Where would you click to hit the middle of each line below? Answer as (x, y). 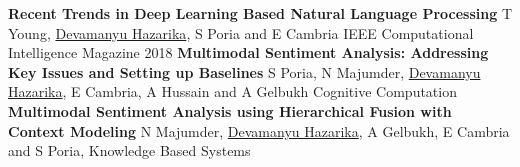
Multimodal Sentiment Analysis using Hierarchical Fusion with (230, 110)
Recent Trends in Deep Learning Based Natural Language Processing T (260, 13)
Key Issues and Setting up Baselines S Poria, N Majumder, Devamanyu (244, 71)
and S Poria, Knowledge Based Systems (129, 150)
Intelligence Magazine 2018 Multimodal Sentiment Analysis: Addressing (248, 52)
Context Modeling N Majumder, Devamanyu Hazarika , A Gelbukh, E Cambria (259, 130)
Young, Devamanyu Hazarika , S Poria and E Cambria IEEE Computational (241, 32)
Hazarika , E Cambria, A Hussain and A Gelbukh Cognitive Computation (232, 91)
